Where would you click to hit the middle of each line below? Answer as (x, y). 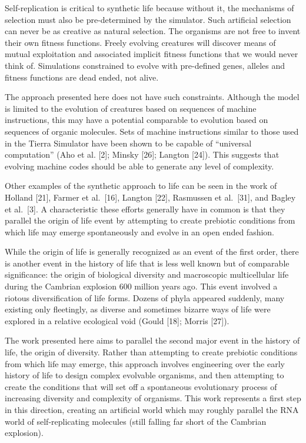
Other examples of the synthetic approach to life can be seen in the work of (141, 186)
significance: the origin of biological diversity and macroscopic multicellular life (147, 274)
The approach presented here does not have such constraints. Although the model (152, 97)
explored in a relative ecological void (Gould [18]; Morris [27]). (117, 320)
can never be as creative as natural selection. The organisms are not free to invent (153, 31)
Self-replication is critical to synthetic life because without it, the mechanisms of (149, 8)
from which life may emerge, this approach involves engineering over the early (145, 363)
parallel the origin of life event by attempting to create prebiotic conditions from (150, 220)
